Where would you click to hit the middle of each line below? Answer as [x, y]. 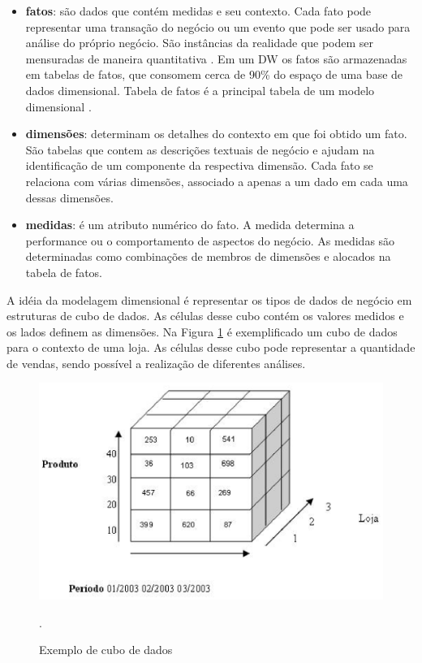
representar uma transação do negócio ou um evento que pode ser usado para [218, 26]
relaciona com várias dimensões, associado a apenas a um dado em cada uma [217, 181]
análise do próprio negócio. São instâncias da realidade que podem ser [200, 43]
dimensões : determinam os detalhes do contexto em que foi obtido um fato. [216, 134]
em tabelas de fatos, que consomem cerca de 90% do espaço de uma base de [214, 74]
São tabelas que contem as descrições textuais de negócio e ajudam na [200, 149]
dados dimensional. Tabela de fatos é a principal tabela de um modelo [200, 90]
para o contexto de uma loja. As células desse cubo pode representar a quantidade [211, 347]
